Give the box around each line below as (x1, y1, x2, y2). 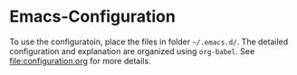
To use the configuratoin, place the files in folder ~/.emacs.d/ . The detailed (9, 36, 289, 47)
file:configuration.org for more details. (9, 55, 151, 66)
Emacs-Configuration (9, 6, 177, 27)
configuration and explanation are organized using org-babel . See (9, 45, 255, 56)
